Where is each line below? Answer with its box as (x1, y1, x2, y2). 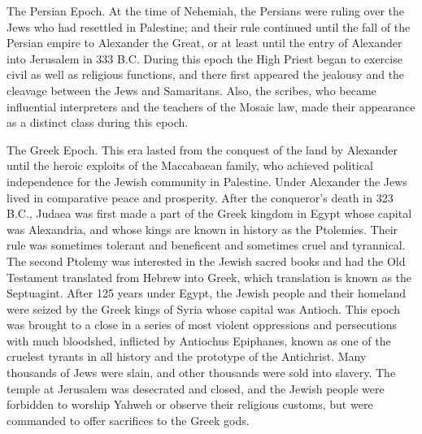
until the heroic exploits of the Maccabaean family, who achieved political (7, 157, 373, 174)
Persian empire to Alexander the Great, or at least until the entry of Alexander (7, 34, 402, 51)
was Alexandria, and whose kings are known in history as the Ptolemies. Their (7, 220, 398, 237)
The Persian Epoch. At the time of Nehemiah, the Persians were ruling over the (7, 2, 405, 19)
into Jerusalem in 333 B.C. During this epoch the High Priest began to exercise (7, 50, 402, 67)
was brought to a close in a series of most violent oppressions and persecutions (7, 316, 397, 333)
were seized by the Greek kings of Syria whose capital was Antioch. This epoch (7, 300, 400, 317)
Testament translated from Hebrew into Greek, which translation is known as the (7, 268, 412, 285)
